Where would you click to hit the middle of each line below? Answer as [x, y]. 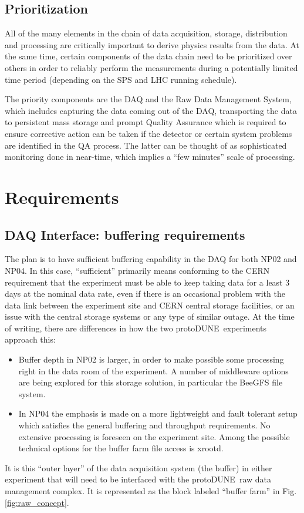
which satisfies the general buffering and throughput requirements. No [144, 425]
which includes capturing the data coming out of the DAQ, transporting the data [151, 110]
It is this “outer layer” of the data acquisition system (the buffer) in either [139, 467]
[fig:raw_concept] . [37, 502]
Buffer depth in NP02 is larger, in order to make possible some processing [151, 359]
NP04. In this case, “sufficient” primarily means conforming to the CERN [137, 270]
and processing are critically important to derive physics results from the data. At [152, 44]
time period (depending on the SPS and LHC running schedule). [121, 79]
